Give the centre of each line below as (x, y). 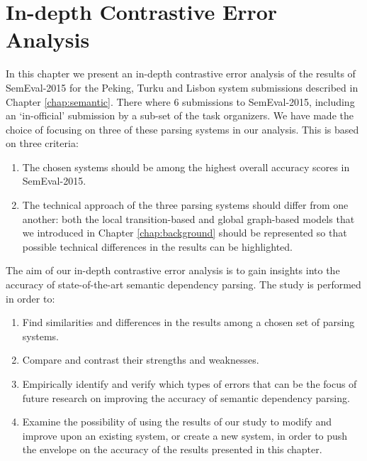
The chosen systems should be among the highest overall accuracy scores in (186, 167)
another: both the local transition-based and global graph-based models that (188, 218)
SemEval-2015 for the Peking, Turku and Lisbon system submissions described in (182, 87)
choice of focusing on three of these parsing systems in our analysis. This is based (182, 129)
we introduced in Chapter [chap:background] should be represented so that (185, 233)
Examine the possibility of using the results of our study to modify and (177, 422)
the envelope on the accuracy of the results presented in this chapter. (172, 449)
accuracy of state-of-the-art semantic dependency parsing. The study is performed (183, 284)
